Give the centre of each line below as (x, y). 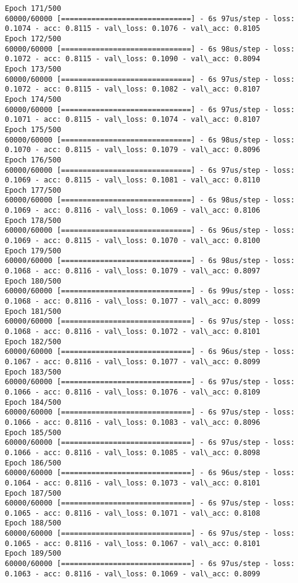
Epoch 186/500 (33, 463)
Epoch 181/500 (33, 311)
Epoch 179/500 (33, 251)
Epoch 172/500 (33, 38)
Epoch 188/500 (33, 523)
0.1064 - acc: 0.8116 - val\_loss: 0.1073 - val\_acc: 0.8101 (133, 483)
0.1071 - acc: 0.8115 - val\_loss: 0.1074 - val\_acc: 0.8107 (133, 120)
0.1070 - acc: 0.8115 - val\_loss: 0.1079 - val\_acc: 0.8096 (133, 150)
